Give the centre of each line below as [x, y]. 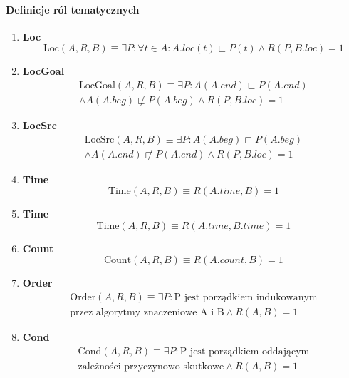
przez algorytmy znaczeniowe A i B [147, 313]
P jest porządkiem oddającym [245, 351]
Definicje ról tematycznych [73, 9]
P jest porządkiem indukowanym [246, 298]
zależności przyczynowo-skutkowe [151, 366]
